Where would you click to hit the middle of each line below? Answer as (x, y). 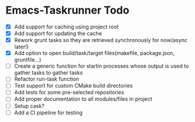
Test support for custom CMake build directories (73, 86)
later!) (21, 47)
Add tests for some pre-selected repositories (69, 92)
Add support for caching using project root (66, 27)
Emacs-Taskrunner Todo (68, 10)
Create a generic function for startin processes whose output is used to (101, 66)
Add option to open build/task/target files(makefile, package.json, (94, 53)
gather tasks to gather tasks (48, 73)
